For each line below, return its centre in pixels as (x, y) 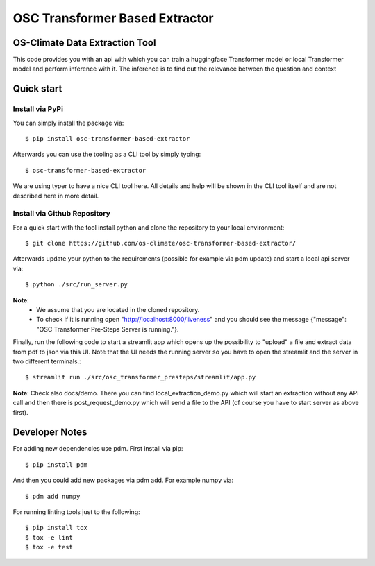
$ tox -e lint (49, 537)
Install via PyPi (38, 109)
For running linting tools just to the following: (76, 512)
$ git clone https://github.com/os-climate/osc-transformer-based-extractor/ (161, 243)
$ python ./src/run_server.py (77, 285)
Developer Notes (50, 432)
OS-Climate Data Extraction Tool (84, 43)
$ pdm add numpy (53, 496)
